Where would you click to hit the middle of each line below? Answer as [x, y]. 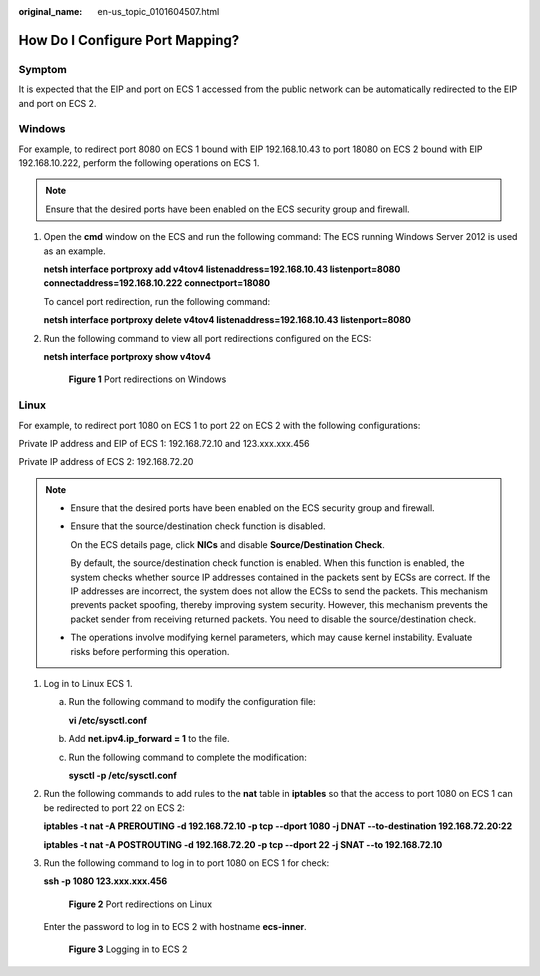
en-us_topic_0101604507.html [158, 11]
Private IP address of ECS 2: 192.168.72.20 [106, 462]
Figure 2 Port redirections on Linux [140, 904]
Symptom [42, 69]
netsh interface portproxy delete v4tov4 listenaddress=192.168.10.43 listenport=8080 [227, 320]
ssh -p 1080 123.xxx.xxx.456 [105, 881]
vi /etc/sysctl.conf [108, 720]
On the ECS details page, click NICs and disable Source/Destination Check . [227, 544]
